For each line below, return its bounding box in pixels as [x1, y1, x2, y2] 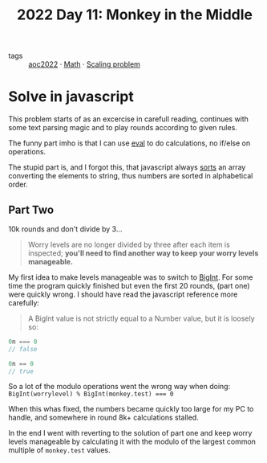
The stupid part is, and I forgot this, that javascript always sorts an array [8, 162, 246, 172]
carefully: [8, 297, 40, 307]
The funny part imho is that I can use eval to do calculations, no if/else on [8, 138, 251, 148]
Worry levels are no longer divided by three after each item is [27, 240, 230, 249]
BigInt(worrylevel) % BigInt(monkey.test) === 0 [8, 390, 174, 399]
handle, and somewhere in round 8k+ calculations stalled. [8, 412, 199, 423]
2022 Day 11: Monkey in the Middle [17, 6, 253, 24]
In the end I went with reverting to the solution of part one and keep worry [8, 428, 253, 438]
